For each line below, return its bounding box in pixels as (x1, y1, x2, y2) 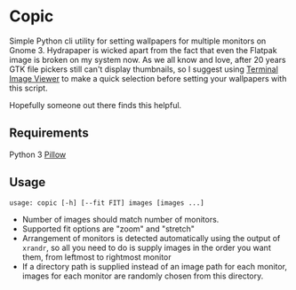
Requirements (9, 126, 89, 141)
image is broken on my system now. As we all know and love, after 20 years (9, 54, 286, 65)
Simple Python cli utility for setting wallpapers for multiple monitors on (9, 35, 267, 46)
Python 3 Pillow (9, 149, 67, 160)
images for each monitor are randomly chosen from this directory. (21, 270, 264, 281)
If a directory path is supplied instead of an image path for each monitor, (21, 261, 287, 271)
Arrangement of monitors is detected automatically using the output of (21, 232, 281, 243)
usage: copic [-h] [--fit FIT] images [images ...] (9, 198, 204, 208)
